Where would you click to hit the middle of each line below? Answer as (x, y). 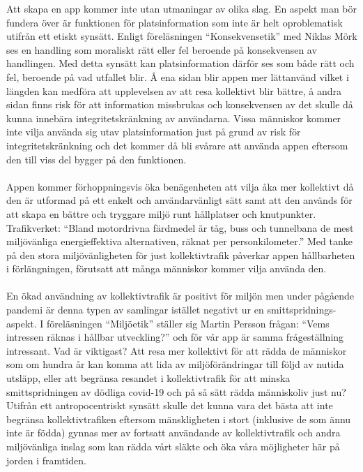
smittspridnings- (302, 310)
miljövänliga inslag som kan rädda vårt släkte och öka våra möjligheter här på (173, 446)
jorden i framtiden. (46, 460)
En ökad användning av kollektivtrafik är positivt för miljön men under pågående (180, 296)
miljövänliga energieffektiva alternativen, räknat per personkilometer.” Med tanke (179, 241)
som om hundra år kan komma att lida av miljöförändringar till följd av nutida (175, 364)
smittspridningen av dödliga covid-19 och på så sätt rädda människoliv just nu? (176, 391)
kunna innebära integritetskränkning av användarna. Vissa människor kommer (174, 118)
